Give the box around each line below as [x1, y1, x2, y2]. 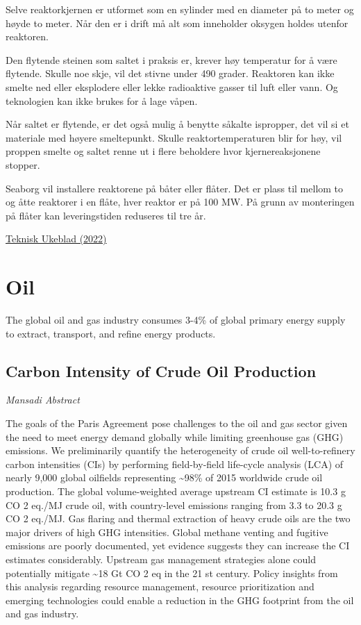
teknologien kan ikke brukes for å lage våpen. [6, 93, 198, 108]
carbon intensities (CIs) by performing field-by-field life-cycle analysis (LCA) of [6, 456, 344, 471]
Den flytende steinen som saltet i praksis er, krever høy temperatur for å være [6, 52, 337, 67]
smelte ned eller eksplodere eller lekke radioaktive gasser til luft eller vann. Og [6, 79, 338, 94]
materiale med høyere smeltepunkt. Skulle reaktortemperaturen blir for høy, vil [6, 130, 342, 144]
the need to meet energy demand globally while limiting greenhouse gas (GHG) [6, 429, 344, 444]
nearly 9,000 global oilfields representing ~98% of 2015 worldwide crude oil [6, 470, 323, 485]
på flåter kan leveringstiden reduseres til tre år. [6, 208, 206, 222]
